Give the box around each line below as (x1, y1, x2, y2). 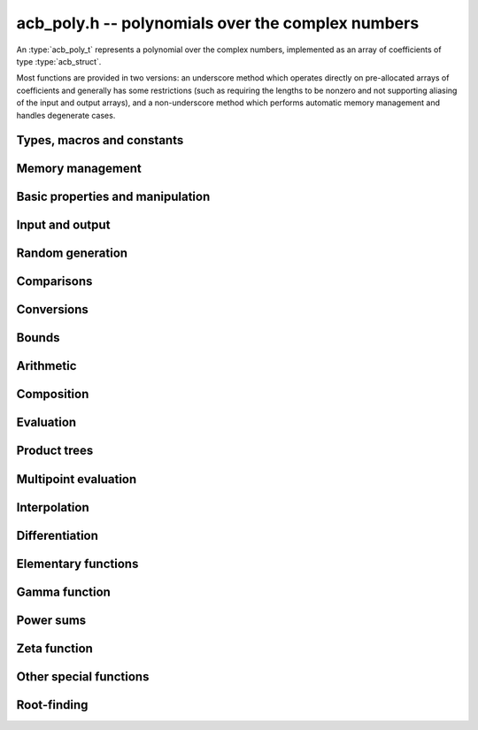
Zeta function (16, 641, 93, 656)
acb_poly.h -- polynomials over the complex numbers (16, 13, 420, 33)
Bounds (16, 330, 60, 345)
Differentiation (16, 527, 99, 543)
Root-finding (16, 697, 89, 712)
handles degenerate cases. (16, 110, 116, 120)
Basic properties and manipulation (16, 189, 211, 204)
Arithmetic (16, 358, 77, 373)
